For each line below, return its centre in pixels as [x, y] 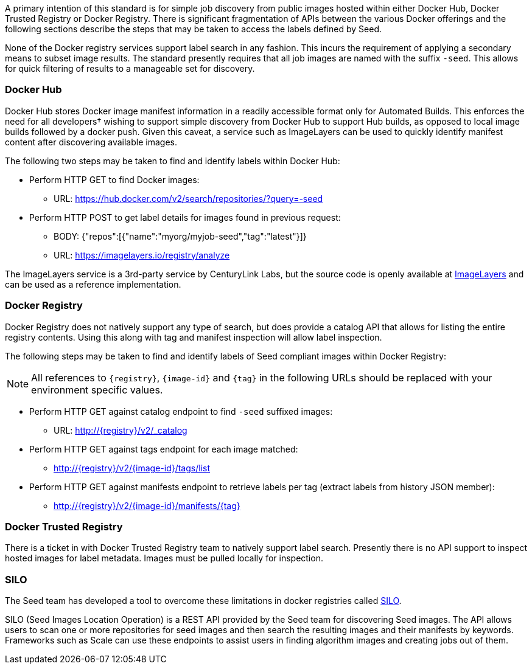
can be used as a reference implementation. [93, 284]
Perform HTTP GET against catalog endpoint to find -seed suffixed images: [181, 411]
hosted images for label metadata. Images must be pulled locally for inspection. [164, 558]
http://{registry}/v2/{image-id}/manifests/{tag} [147, 505]
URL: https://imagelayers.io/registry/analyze [142, 255]
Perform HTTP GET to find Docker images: [114, 179]
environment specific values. [97, 390]
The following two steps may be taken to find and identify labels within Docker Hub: [173, 161]
